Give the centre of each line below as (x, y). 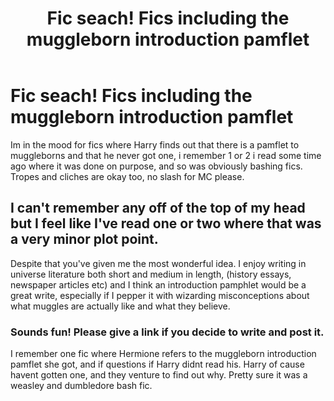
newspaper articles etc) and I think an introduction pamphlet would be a (158, 284)
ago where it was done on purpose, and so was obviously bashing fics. (156, 166)
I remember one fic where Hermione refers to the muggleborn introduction (163, 354)
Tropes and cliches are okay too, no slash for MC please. (127, 176)
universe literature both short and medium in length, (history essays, (151, 274)
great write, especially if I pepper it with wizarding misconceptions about (160, 295)
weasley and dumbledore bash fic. (81, 386)
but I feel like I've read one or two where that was (166, 223)
